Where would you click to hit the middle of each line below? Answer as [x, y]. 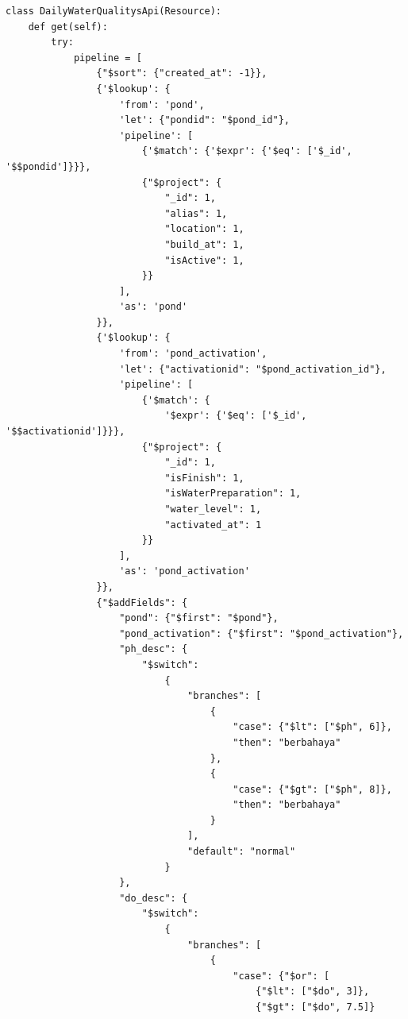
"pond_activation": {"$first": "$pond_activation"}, [262, 633]
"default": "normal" [242, 852]
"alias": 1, [196, 213]
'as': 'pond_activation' [185, 571]
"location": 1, [204, 229]
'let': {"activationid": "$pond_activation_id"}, [253, 369]
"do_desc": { [154, 898]
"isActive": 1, [204, 260]
